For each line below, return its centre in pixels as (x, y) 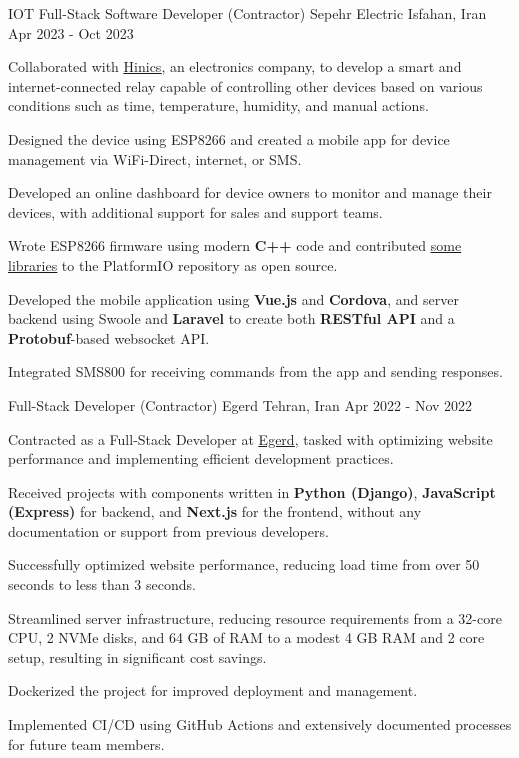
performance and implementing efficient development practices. (201, 458)
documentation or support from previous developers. (168, 530)
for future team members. (86, 743)
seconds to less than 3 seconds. (102, 584)
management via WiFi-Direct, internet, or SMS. (155, 158)
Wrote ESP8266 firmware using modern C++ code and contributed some (235, 245)
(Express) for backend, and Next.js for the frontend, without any (215, 511)
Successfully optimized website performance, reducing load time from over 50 (244, 564)
